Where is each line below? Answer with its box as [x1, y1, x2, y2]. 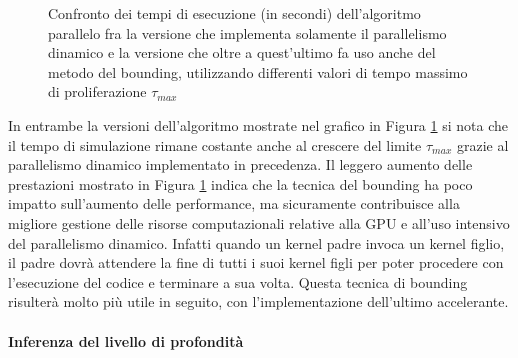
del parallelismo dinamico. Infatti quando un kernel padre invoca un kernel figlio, [8, 232, 505, 253]
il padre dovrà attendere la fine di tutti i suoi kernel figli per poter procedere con [8, 252, 504, 273]
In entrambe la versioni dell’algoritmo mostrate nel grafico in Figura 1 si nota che [8, 114, 508, 135]
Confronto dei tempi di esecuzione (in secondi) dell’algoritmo [48, 3, 421, 23]
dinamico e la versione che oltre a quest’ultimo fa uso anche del [48, 42, 436, 63]
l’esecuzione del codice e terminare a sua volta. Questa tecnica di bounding [8, 271, 468, 292]
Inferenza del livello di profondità [8, 330, 244, 351]
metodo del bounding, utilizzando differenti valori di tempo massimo [48, 61, 468, 82]
